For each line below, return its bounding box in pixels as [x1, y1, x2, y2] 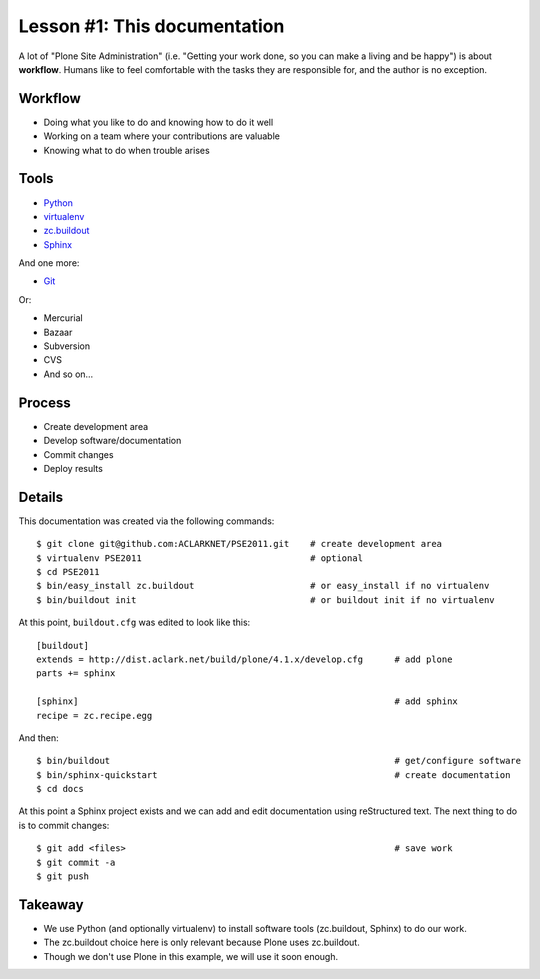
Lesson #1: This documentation [18, 15, 285, 37]
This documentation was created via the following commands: [18, 515, 275, 527]
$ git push [36, 871, 90, 882]
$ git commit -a [36, 856, 116, 868]
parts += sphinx [36, 668, 116, 679]
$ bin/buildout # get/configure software [36, 755, 522, 767]
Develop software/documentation [43, 435, 182, 447]
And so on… [43, 368, 94, 380]
